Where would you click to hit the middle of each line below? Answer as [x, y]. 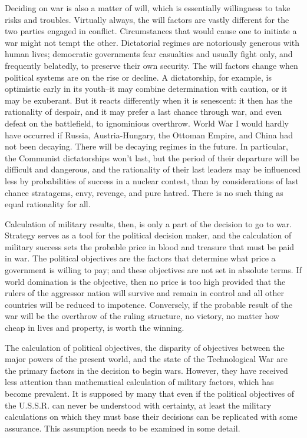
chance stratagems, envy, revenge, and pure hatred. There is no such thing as [144, 192]
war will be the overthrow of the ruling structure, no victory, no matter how [142, 316]
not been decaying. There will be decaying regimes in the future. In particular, [146, 146]
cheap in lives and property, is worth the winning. [95, 328]
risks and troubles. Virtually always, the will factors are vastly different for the [147, 19]
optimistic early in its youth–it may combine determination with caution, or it [146, 89]
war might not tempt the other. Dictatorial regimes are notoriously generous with [152, 42]
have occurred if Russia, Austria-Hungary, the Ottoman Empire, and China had [149, 135]
